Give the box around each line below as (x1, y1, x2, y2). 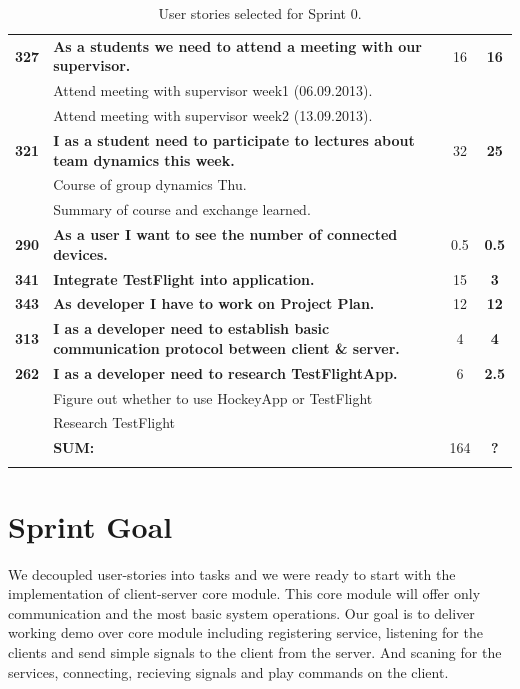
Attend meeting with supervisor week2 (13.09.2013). (53, 105, 373, 126)
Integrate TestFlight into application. (53, 268, 315, 289)
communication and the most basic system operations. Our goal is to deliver (8, 602, 475, 623)
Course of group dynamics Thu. (53, 174, 247, 195)
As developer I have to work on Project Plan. (53, 293, 375, 314)
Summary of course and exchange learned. (53, 199, 311, 220)
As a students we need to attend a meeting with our (53, 35, 422, 56)
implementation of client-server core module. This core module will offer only (8, 583, 481, 604)
